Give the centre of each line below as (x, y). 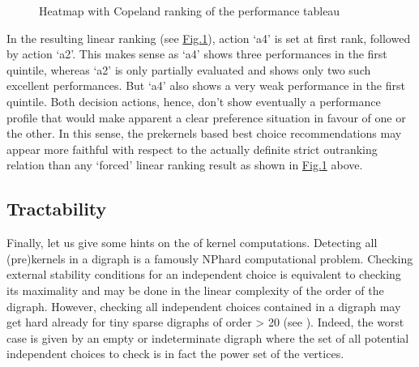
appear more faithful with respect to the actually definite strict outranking (192, 149)
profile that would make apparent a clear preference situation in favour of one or (206, 117)
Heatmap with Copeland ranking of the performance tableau (190, 11)
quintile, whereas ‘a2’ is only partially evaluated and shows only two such (189, 69)
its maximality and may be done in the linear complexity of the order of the (195, 290)
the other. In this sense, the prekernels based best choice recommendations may (204, 133)
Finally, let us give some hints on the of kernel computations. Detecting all (192, 243)
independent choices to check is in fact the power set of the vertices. (175, 354)
